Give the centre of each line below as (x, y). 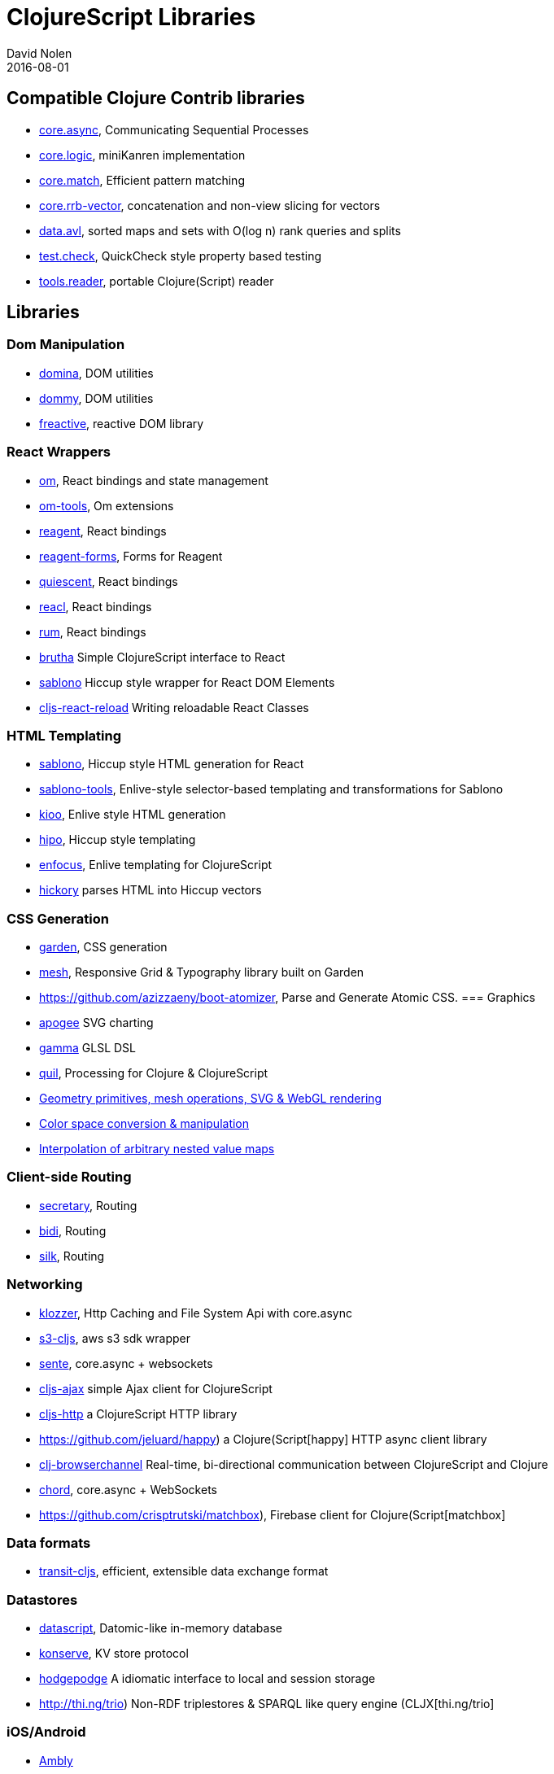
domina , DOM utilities (96, 373)
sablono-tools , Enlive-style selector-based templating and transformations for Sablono (271, 789)
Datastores (42, 1599)
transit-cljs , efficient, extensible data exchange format (184, 1571)
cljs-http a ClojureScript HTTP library (138, 1414)
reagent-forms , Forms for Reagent (131, 556)
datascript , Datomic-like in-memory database (161, 1628)
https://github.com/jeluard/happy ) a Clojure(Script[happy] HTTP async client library (263, 1439)
